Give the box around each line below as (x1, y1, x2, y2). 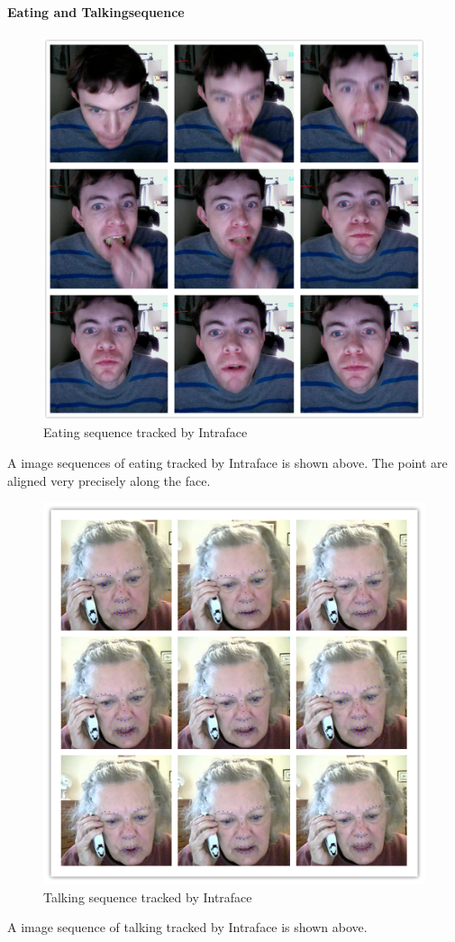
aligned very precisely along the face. (7, 471, 211, 489)
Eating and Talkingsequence (7, 2, 185, 21)
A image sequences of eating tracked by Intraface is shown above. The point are (7, 453, 448, 471)
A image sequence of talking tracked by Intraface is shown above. (7, 918, 368, 937)
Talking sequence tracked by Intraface (43, 887, 252, 906)
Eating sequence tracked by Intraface (43, 423, 248, 442)
